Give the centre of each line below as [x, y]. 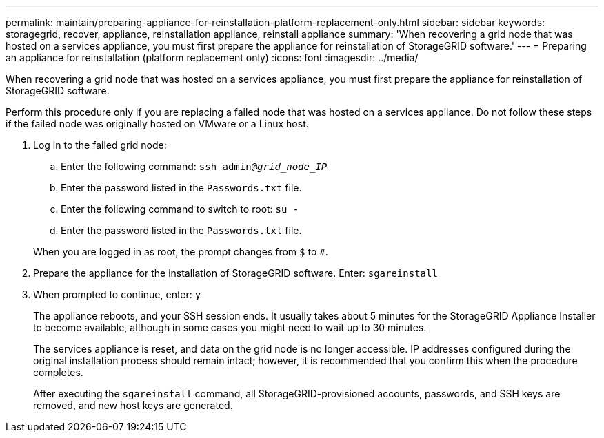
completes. [58, 372]
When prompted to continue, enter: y [117, 294]
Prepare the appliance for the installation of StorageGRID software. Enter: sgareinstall [235, 273]
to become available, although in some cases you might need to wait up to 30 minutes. [230, 327]
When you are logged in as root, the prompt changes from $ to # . [181, 252]
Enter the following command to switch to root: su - [180, 209]
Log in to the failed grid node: [100, 145]
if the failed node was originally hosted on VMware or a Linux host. [157, 124]
